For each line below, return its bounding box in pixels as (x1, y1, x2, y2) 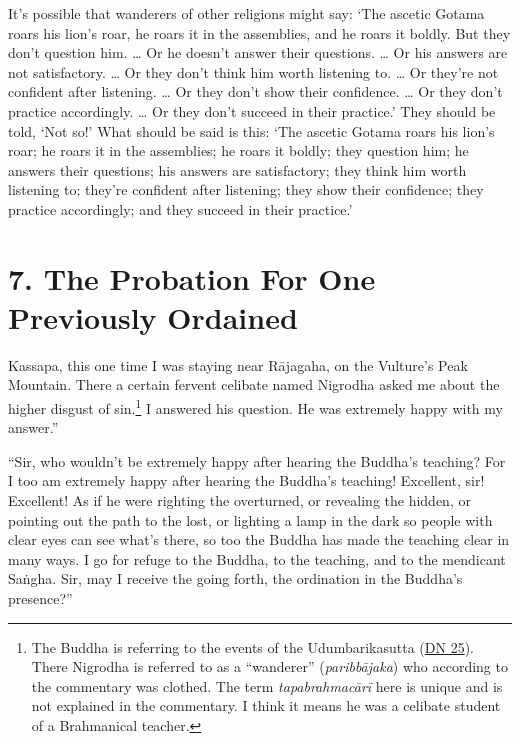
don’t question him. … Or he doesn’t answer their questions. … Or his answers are (8, 42, 508, 63)
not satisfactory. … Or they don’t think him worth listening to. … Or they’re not (8, 61, 499, 82)
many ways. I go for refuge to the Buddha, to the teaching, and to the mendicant (8, 548, 506, 569)
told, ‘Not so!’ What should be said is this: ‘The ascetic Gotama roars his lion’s (8, 120, 495, 141)
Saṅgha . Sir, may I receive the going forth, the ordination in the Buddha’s (8, 568, 463, 589)
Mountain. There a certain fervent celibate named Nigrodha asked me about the (8, 374, 500, 395)
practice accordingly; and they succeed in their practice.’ (8, 198, 353, 219)
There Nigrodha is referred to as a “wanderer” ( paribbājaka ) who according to (31, 656, 508, 677)
